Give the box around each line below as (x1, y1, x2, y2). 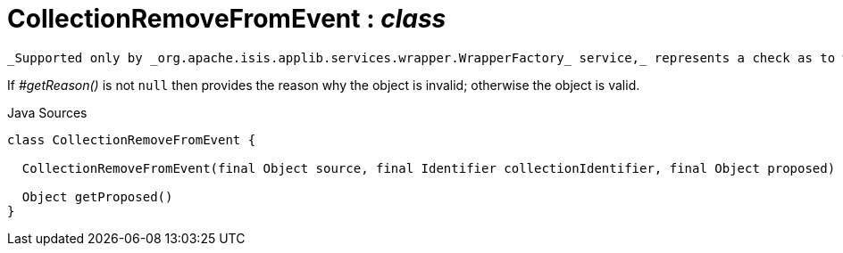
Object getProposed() (21, 189, 173, 204)
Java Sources (7, 104, 88, 120)
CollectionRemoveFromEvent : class (7, 4, 447, 34)
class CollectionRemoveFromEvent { (7, 132, 256, 147)
